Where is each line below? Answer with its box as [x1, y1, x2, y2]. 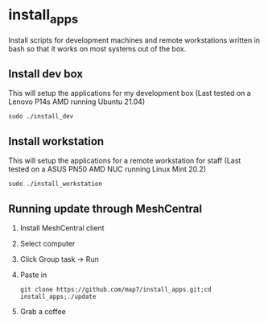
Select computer [19, 238, 76, 248]
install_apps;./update [19, 292, 97, 300]
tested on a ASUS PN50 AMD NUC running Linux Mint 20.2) [8, 164, 207, 174]
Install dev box [8, 67, 83, 81]
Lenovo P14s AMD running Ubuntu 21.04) [8, 97, 146, 106]
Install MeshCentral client [19, 223, 105, 233]
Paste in [19, 270, 47, 280]
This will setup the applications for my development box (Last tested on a [8, 89, 251, 98]
